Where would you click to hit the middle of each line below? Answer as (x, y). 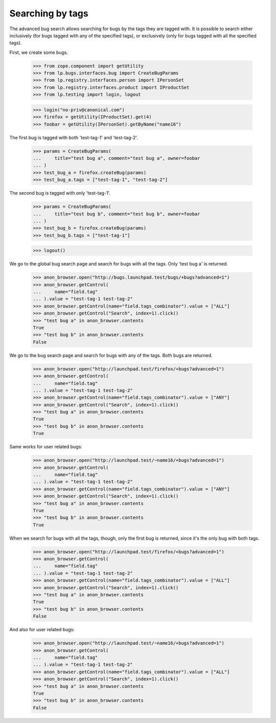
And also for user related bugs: (42, 630)
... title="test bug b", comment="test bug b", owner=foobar (117, 214)
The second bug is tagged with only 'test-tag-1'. (60, 193)
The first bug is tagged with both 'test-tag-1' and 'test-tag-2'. (74, 137)
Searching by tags (49, 13)
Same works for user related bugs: (46, 447)
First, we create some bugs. (39, 52)
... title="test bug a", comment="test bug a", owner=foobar (117, 158)
